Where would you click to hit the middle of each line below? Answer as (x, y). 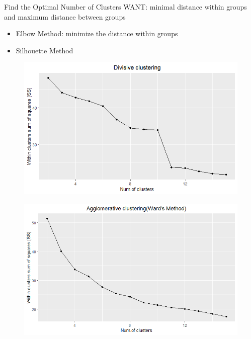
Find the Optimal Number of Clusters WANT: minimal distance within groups (125, 7)
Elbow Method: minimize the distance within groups (97, 33)
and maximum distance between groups (65, 16)
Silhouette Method (45, 50)
